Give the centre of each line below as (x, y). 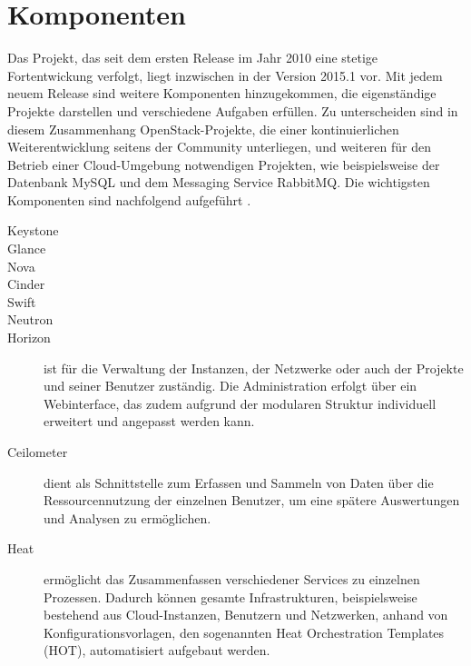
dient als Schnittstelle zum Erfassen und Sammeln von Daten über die (239, 482)
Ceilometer (38, 452)
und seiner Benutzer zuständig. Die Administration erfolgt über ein (231, 386)
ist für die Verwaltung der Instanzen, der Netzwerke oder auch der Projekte (254, 368)
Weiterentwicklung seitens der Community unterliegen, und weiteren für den (220, 147)
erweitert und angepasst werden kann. (149, 421)
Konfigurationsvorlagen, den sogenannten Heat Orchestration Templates (244, 632)
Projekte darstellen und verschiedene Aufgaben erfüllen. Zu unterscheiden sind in (233, 110)
